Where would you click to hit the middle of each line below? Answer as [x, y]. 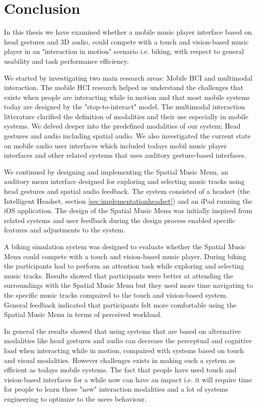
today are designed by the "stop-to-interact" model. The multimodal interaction [125, 107]
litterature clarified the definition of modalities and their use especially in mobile [126, 116]
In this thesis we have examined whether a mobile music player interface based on [128, 32]
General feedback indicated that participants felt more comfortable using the [120, 304]
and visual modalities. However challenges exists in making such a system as [120, 360]
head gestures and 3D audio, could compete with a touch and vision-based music [126, 41]
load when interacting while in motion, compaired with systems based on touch [124, 350]
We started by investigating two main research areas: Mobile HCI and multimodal [128, 77]
